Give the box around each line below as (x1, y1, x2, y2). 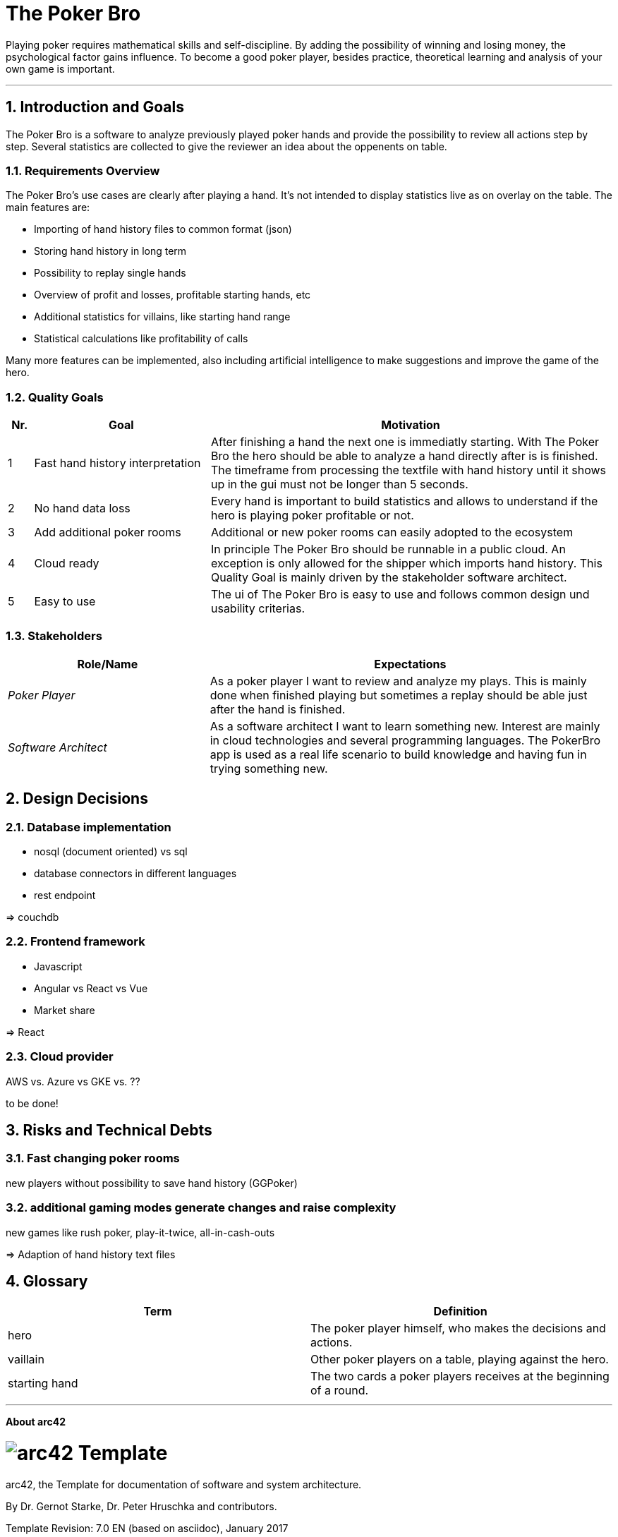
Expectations (374, 656, 447, 671)
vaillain (8, 1352, 44, 1367)
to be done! (6, 1097, 59, 1109)
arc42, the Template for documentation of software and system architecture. (6, 1478, 362, 1490)
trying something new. (210, 761, 328, 776)
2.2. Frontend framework (6, 934, 145, 949)
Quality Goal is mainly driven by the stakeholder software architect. (210, 570, 567, 585)
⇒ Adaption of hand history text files (6, 1248, 176, 1260)
